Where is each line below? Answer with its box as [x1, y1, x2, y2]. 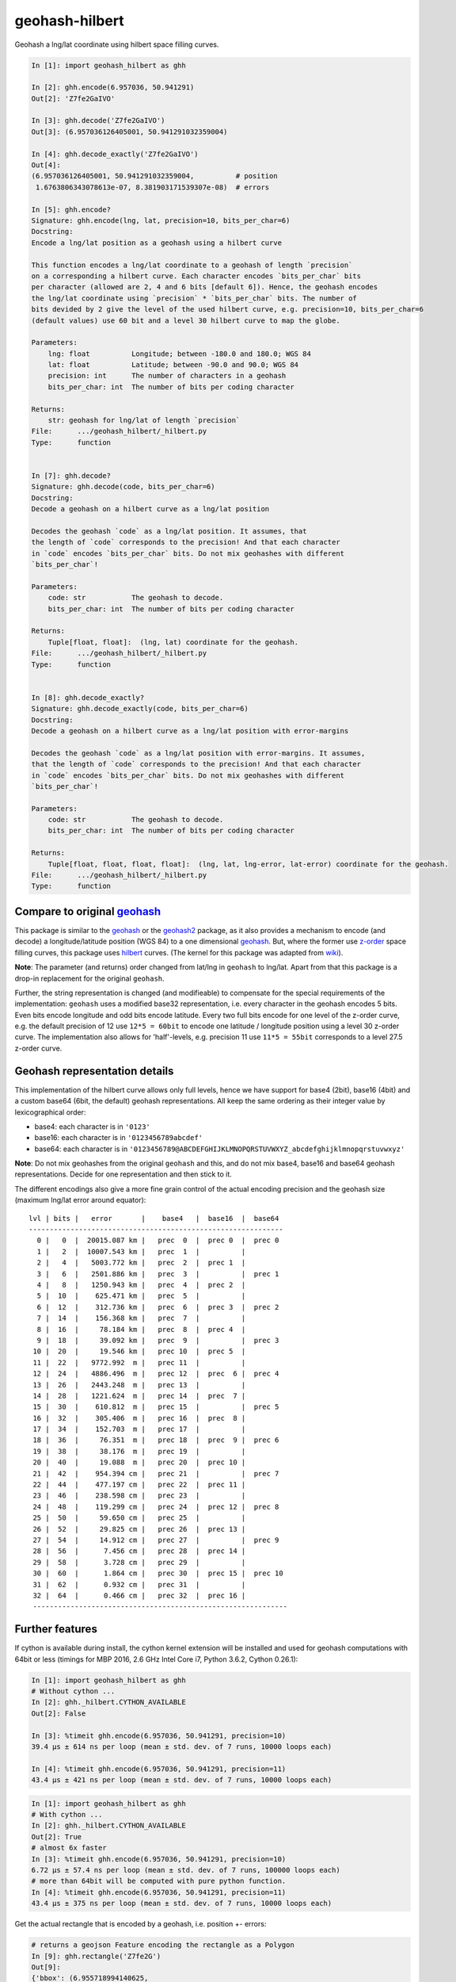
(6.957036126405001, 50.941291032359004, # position [31, 171, 278, 181]
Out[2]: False [31, 1708, 86, 1718]
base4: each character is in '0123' [34, 1122, 150, 1131]
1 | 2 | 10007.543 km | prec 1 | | [36, 1247, 246, 1256]
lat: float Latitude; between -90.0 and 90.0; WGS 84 [47, 361, 299, 369]
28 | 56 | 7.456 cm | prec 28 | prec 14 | [32, 1547, 246, 1555]
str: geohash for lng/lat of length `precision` [47, 416, 241, 425]
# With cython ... [31, 1810, 103, 1819]
